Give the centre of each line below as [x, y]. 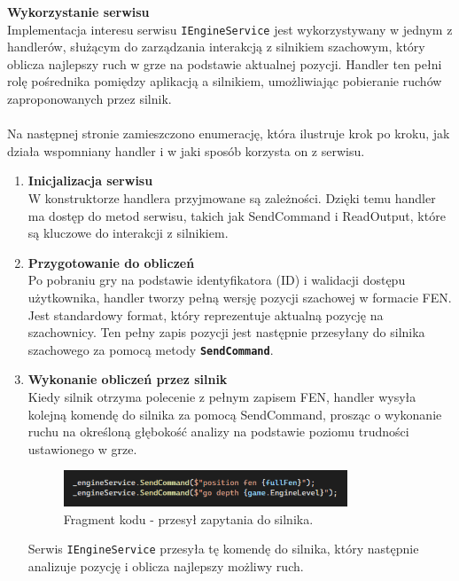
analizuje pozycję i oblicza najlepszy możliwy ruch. [166, 565]
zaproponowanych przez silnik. [89, 99]
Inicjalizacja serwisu [90, 181]
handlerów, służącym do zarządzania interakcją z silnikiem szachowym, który [216, 47]
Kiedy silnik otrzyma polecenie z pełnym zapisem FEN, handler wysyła [222, 396]
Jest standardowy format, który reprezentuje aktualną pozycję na [206, 314]
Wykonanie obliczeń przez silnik [128, 379]
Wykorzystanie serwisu [78, 12]
